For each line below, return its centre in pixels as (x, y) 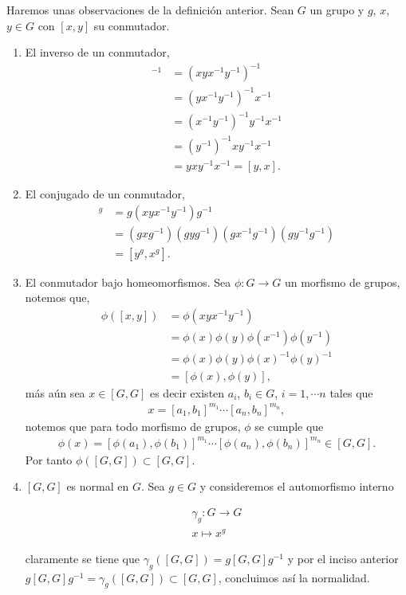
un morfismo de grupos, (342, 282)
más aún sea (55, 392)
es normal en (98, 486)
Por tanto (49, 459)
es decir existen (187, 392)
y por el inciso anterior (343, 558)
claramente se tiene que (82, 558)
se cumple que (289, 426)
